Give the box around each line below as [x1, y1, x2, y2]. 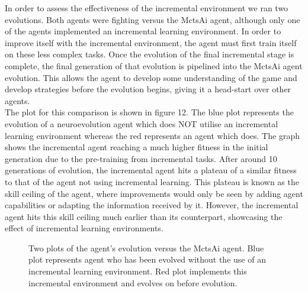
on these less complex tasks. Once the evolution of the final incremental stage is [5, 48, 294, 60]
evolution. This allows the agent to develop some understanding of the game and [5, 71, 297, 83]
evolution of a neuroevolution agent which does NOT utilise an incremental [5, 117, 278, 130]
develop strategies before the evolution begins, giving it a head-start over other [5, 83, 291, 95]
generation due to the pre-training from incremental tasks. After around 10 [5, 152, 277, 164]
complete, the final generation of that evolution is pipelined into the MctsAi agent [5, 59, 303, 72]
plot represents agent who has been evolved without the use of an [28, 253, 266, 266]
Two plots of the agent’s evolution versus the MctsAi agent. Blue [28, 241, 264, 254]
